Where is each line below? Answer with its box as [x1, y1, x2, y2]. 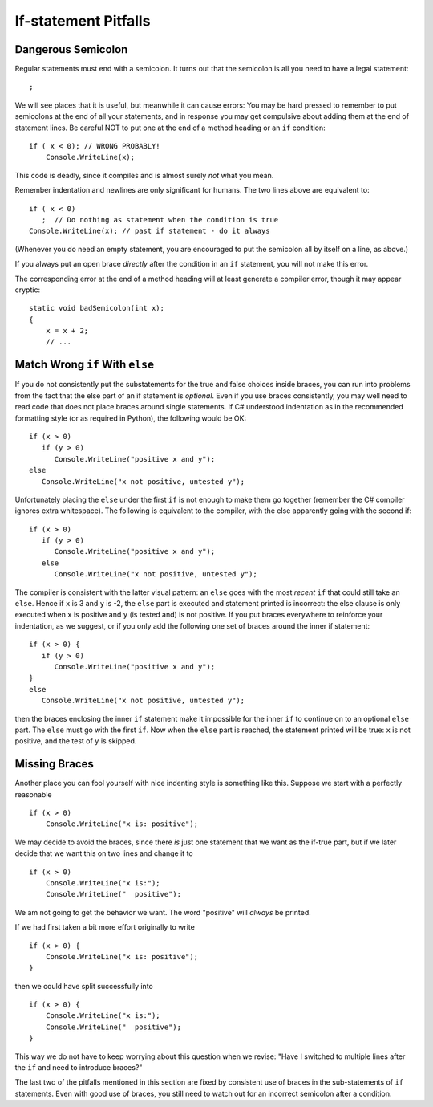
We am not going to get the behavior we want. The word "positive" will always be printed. [14, 907, 312, 917]
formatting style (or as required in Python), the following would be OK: [14, 413, 247, 423]
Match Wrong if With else [14, 358, 155, 372]
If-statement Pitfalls [14, 12, 151, 30]
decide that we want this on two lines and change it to [14, 849, 193, 858]
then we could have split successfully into [14, 981, 154, 991]
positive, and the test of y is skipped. [14, 736, 137, 746]
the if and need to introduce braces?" [14, 1063, 143, 1072]
